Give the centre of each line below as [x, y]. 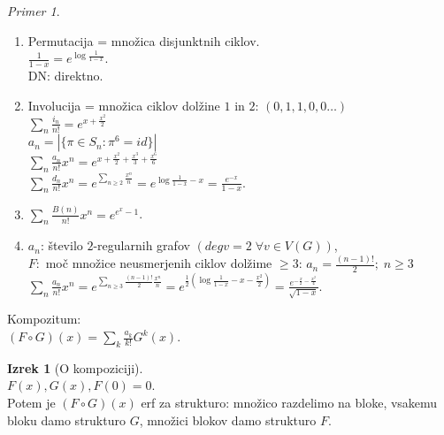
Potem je [31, 402]
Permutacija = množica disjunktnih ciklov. [144, 40]
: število [61, 245]
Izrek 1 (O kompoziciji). [75, 367]
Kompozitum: [44, 319]
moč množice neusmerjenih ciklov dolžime [159, 263]
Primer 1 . [34, 11]
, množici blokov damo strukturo [228, 420]
